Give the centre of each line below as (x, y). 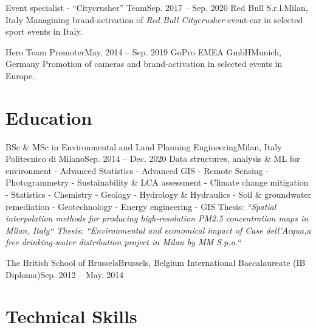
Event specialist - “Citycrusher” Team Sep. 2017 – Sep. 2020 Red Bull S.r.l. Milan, (157, 7)
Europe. (20, 75)
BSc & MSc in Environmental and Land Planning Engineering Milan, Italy (144, 146)
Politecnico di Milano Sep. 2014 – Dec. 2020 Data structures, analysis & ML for (153, 159)
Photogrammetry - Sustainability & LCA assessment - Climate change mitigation (157, 182)
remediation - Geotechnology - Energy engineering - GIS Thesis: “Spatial (141, 206)
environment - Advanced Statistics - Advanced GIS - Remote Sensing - (137, 170)
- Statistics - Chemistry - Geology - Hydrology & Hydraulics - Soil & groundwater (159, 194)
